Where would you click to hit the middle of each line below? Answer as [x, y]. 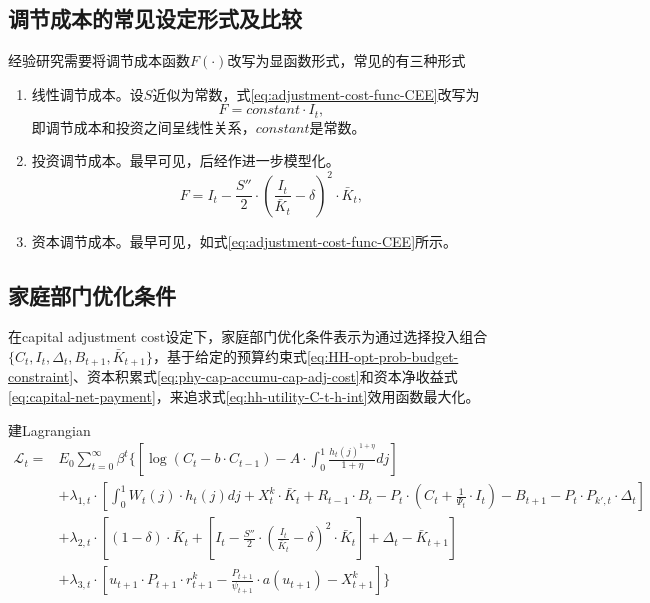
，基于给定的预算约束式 [229, 355]
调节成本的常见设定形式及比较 [155, 18]
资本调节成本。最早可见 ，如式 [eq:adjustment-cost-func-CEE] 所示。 [244, 240]
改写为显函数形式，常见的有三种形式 [346, 60]
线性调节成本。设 [87, 93]
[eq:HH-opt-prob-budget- [382, 355]
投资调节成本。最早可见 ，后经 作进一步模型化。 [185, 160]
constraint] [41, 376]
